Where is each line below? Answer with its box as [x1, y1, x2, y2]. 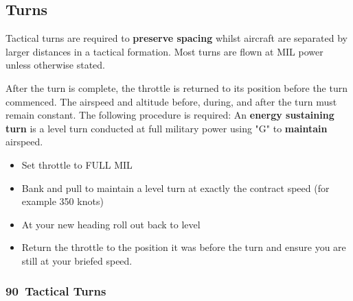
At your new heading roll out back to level [21, 217, 201, 231]
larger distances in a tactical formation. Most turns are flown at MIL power [5, 44, 323, 58]
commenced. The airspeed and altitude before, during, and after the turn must [5, 94, 337, 108]
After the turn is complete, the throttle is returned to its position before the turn [5, 80, 348, 95]
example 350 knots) [21, 194, 104, 208]
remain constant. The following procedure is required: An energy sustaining [5, 108, 334, 122]
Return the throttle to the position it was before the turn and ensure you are [21, 240, 346, 254]
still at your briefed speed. [21, 253, 133, 267]
